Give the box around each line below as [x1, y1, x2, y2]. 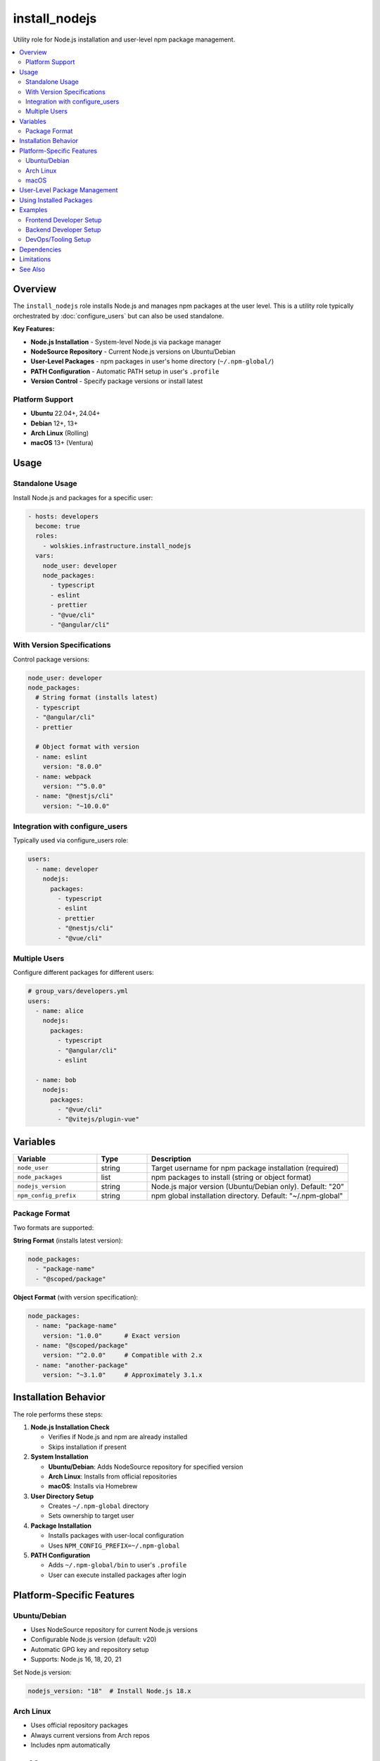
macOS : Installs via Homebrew [48, 1482, 138, 1491]
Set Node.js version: [13, 1668, 72, 1676]
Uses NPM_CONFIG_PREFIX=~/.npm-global [48, 1541, 180, 1550]
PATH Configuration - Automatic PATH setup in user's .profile [30, 367, 220, 375]
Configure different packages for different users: [13, 969, 154, 977]
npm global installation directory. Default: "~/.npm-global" [151, 1190, 343, 1200]
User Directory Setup [30, 1492, 94, 1500]
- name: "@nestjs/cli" [35, 792, 114, 800]
